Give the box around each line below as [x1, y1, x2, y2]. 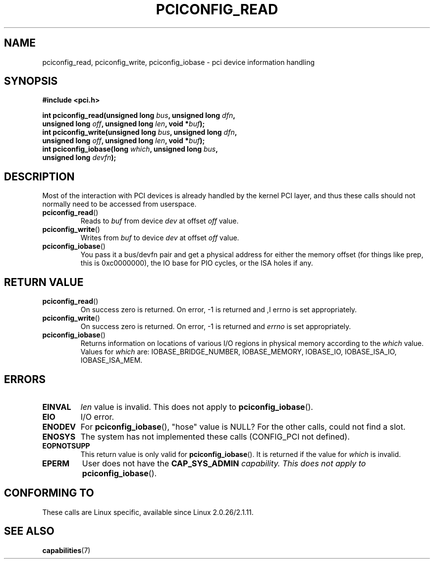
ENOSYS [42, 431, 76, 442]
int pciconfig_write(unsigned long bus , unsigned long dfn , [42, 128, 237, 137]
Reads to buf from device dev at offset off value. [80, 217, 239, 225]
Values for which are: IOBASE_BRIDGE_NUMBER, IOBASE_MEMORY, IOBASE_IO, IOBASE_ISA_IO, [80, 347, 397, 356]
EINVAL [42, 401, 71, 412]
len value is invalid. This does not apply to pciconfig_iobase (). [80, 401, 313, 412]
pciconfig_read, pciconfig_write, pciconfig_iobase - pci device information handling [42, 57, 315, 66]
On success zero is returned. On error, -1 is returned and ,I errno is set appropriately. [80, 305, 357, 314]
